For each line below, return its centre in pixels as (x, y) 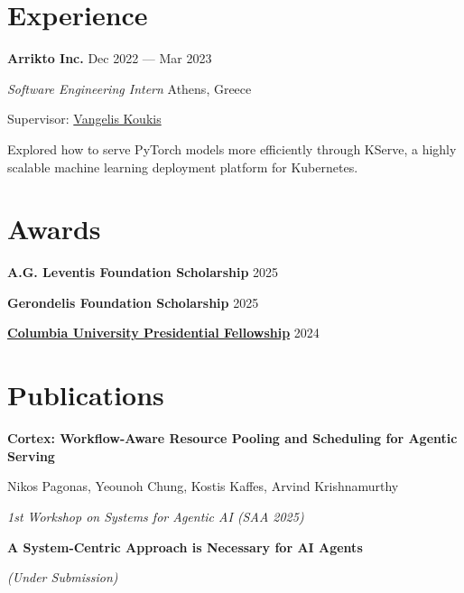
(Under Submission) (63, 577)
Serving (31, 455)
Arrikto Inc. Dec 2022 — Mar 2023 (110, 58)
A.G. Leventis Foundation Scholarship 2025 (143, 272)
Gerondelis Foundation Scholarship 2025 (133, 302)
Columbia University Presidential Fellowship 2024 (163, 333)
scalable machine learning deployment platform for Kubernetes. (183, 167)
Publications (86, 395)
